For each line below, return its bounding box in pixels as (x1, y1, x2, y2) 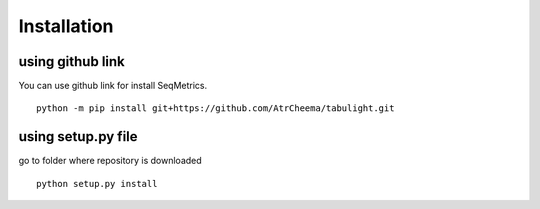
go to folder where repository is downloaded (18, 155, 202, 167)
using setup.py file (18, 128, 139, 145)
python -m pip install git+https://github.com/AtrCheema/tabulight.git (36, 103, 395, 114)
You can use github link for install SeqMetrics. (18, 80, 208, 92)
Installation (18, 15, 114, 37)
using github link (18, 53, 125, 70)
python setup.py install (36, 178, 158, 189)
